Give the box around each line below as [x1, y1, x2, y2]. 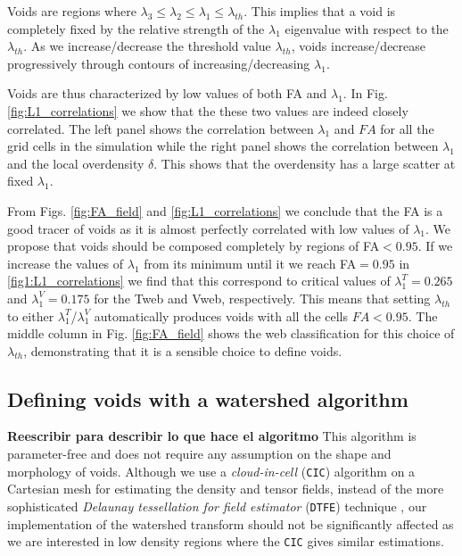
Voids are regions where [7, 2, 136, 20]
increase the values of [7, 253, 124, 272]
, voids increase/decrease [291, 37, 426, 55]
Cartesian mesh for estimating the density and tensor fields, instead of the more [7, 479, 444, 498]
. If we [417, 237, 453, 255]
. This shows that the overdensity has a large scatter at [153, 154, 456, 172]
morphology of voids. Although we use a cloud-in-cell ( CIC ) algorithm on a [7, 461, 416, 480]
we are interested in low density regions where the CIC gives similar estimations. [7, 532, 444, 551]
